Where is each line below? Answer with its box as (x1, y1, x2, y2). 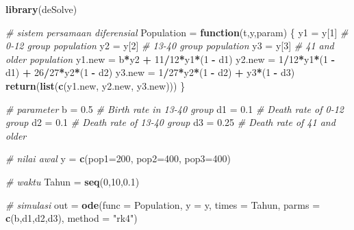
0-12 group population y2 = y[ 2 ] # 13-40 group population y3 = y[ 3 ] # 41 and (5, 38, 334, 53)
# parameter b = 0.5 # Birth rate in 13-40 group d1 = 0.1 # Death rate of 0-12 (5, 101, 344, 116)
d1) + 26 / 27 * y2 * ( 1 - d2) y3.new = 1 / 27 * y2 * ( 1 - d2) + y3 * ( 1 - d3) (5, 65, 295, 79)
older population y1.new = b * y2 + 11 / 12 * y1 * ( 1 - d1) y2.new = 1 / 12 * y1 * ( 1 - (5, 51, 336, 66)
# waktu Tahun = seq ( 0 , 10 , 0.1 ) (5, 174, 140, 188)
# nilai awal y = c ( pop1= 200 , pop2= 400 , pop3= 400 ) (5, 151, 231, 166)
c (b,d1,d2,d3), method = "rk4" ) (5, 211, 138, 225)
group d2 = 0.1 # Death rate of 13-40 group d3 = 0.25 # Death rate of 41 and (5, 115, 336, 129)
